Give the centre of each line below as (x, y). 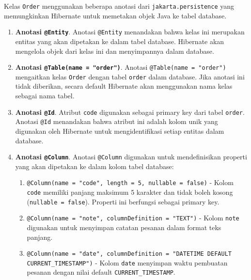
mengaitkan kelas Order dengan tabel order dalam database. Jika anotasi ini (130, 76)
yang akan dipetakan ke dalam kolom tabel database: (94, 166)
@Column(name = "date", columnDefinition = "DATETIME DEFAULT (129, 254)
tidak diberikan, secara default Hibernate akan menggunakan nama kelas (124, 86)
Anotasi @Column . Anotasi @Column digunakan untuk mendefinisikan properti (131, 157)
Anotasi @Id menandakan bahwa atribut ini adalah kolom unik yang (117, 121)
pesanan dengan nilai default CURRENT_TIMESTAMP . (101, 272)
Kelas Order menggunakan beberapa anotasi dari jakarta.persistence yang (119, 6)
